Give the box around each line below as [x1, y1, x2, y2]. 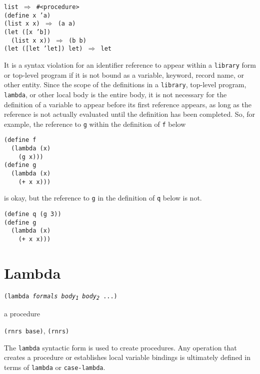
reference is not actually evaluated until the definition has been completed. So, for [4, 109, 255, 119]
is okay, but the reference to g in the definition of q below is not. [4, 193, 202, 203]
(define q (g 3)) [4, 210, 61, 218]
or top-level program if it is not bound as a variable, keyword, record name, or [4, 69, 244, 80]
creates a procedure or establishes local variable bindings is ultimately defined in [4, 352, 250, 362]
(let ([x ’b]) [4, 28, 51, 36]
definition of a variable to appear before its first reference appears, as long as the [4, 99, 251, 109]
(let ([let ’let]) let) [4, 45, 83, 53]
